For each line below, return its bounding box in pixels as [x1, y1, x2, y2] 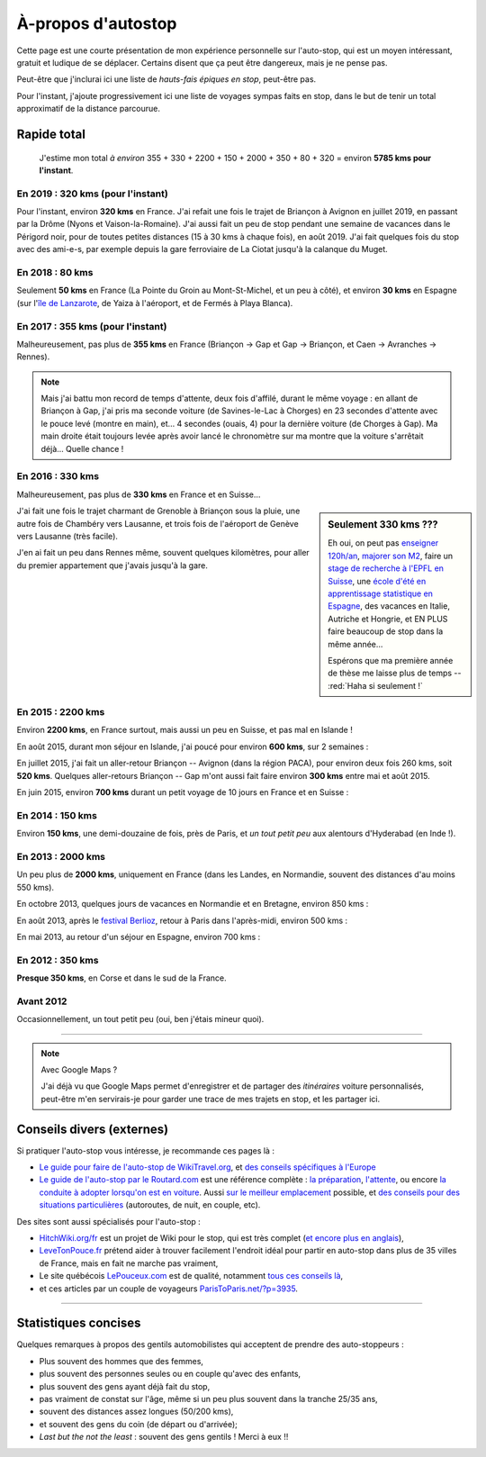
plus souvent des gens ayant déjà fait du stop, [39, 1380, 211, 1391]
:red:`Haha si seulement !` [328, 680, 423, 691]
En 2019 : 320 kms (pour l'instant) [16, 187, 168, 200]
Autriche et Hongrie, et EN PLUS [328, 613, 448, 624]
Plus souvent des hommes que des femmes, [39, 1355, 204, 1366]
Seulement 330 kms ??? [328, 519, 438, 531]
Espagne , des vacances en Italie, [328, 601, 450, 611]
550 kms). [16, 882, 54, 892]
